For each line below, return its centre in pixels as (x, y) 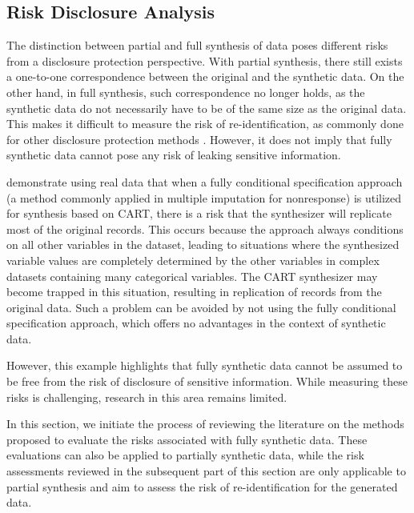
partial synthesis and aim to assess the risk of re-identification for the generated (202, 486)
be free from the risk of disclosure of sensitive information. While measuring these (207, 381)
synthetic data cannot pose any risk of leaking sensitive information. (174, 155)
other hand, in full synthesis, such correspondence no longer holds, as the (186, 92)
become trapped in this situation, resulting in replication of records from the (194, 292)
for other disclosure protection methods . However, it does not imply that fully (199, 139)
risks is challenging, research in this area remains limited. (147, 397)
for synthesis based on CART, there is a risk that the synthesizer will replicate (199, 213)
